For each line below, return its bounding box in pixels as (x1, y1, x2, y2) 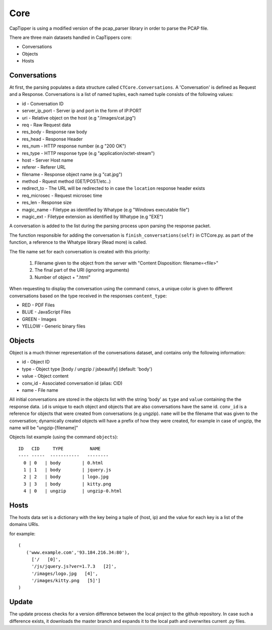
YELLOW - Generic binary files (22, 323, 86, 329)
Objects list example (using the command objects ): (9, 434, 118, 440)
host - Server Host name (22, 157, 73, 163)
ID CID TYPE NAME (18, 446, 101, 451)
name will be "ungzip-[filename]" (9, 425, 78, 431)
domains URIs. (9, 521, 40, 528)
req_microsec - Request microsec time (22, 192, 103, 198)
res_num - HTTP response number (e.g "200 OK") (22, 143, 126, 149)
